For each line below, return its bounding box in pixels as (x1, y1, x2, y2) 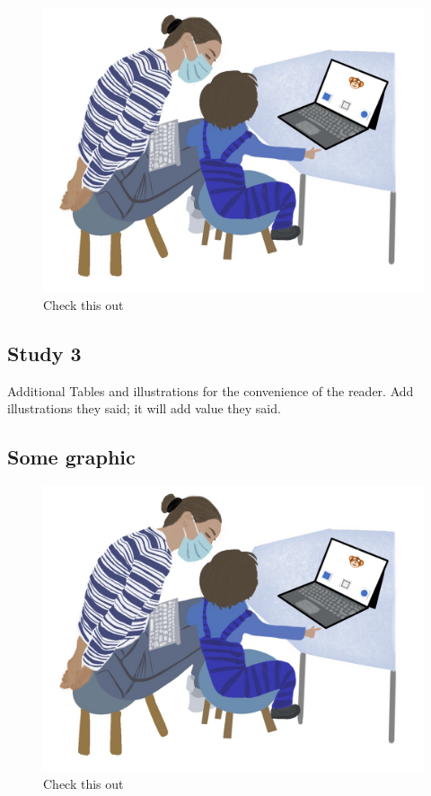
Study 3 (7, 339, 82, 367)
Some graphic (7, 443, 136, 471)
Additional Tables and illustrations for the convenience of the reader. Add (7, 381, 414, 400)
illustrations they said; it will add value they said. (7, 399, 281, 418)
